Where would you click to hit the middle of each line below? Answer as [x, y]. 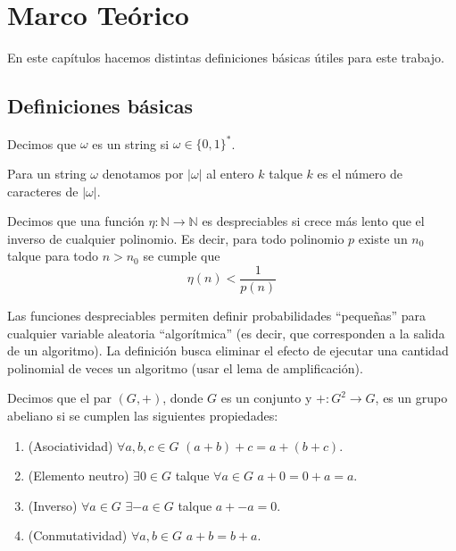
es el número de [360, 174]
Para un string [47, 174]
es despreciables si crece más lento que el [313, 221]
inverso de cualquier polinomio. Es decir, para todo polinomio [176, 238]
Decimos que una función [76, 221]
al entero [230, 174]
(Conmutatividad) [78, 535]
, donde [183, 398]
